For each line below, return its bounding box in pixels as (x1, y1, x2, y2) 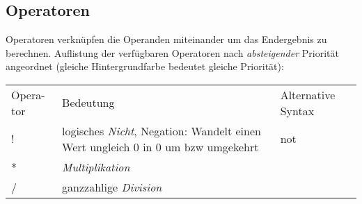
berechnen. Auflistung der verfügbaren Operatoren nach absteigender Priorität (6, 45, 339, 60)
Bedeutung (62, 94, 115, 111)
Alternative (280, 86, 336, 103)
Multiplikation (62, 158, 130, 175)
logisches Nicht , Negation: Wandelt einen (62, 122, 261, 139)
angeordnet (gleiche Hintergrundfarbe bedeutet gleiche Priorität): (6, 59, 284, 74)
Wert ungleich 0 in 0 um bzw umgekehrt (62, 138, 259, 155)
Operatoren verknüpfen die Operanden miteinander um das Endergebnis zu (6, 32, 327, 46)
